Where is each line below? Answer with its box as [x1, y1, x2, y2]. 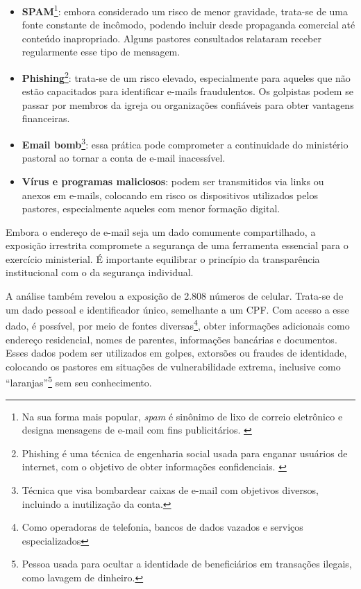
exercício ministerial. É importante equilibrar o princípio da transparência [6, 251, 320, 266]
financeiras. [22, 111, 70, 126]
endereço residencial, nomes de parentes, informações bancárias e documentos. [6, 332, 337, 346]
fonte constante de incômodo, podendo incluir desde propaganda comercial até [22, 17, 355, 32]
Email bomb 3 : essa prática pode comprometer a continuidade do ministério [22, 135, 349, 151]
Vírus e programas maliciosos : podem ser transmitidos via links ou [22, 173, 324, 188]
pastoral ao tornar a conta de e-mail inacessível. [22, 151, 226, 165]
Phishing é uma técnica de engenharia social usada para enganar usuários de [22, 445, 348, 460]
